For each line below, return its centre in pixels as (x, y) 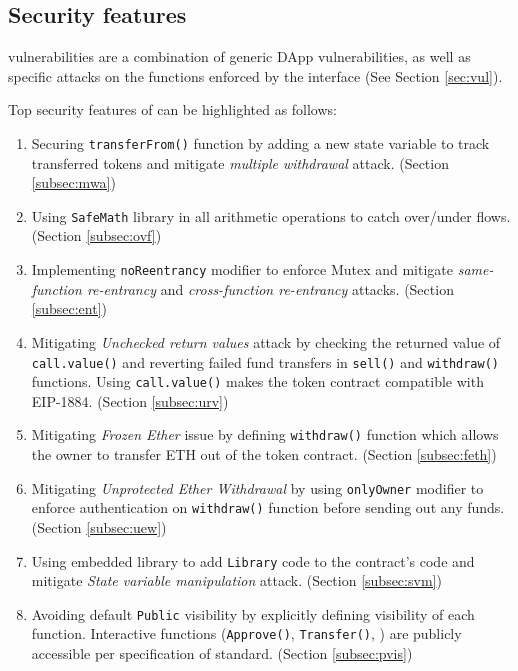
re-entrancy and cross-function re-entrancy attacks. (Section (270, 288)
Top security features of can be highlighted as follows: (172, 109)
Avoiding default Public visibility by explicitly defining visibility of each (253, 613)
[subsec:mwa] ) (73, 182)
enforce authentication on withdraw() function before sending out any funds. (268, 507)
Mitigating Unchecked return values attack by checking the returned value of (266, 341)
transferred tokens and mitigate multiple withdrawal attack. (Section (240, 162)
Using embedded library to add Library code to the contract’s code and (253, 560)
